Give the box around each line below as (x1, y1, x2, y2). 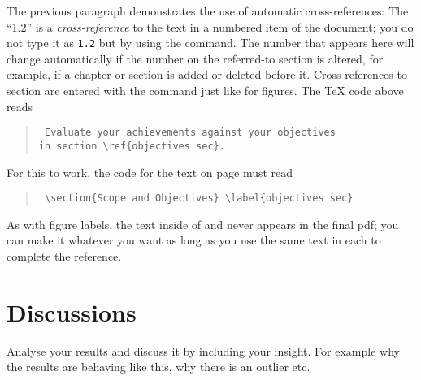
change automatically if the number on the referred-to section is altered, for (7, 50, 384, 67)
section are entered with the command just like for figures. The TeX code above (7, 82, 404, 99)
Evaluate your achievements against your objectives (44, 127, 336, 139)
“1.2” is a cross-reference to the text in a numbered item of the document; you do (7, 18, 414, 35)
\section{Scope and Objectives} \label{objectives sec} (44, 192, 354, 205)
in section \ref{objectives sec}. (38, 140, 225, 152)
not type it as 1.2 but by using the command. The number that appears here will (7, 34, 414, 51)
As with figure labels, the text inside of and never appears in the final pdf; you (7, 215, 399, 232)
